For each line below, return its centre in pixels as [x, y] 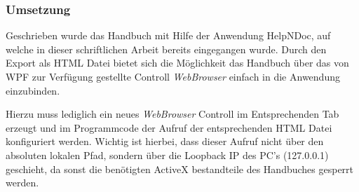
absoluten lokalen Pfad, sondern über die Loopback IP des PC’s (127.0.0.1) [167, 155]
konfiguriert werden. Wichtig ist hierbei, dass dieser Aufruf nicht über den [165, 141]
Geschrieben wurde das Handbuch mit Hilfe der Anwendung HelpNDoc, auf [168, 35]
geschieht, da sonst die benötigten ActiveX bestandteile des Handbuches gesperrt [180, 169]
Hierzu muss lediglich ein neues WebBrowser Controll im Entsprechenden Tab [172, 114]
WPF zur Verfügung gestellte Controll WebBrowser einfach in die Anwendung [173, 76]
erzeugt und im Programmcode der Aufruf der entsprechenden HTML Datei [169, 127]
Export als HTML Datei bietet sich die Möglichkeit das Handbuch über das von [177, 63]
